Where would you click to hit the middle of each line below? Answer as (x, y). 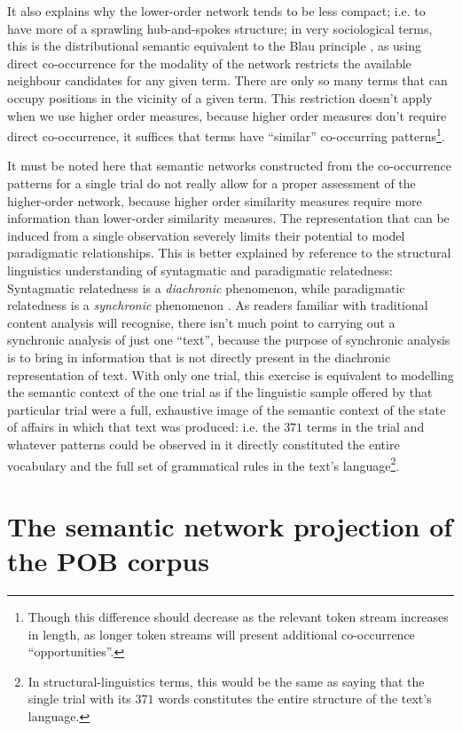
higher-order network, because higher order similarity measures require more (215, 200)
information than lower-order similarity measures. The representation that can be (228, 218)
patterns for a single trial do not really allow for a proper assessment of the (211, 183)
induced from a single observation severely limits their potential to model (206, 235)
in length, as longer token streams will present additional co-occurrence (221, 634)
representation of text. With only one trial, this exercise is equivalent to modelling (231, 374)
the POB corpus (108, 561)
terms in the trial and (365, 427)
